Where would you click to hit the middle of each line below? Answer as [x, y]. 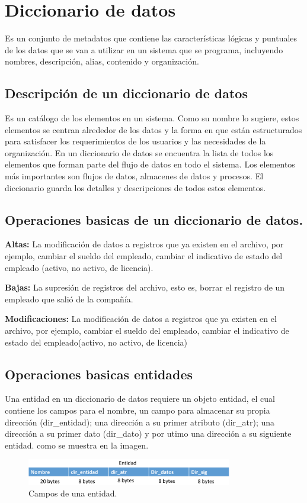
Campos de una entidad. [73, 493]
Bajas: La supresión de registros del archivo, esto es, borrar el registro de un [145, 287]
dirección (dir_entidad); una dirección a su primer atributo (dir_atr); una [140, 422]
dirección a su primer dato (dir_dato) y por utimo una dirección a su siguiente [148, 433]
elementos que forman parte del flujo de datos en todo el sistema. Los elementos [150, 164]
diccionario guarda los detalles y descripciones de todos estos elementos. [135, 187]
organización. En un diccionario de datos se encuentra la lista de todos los [139, 152]
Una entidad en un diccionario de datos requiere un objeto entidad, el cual [140, 399]
